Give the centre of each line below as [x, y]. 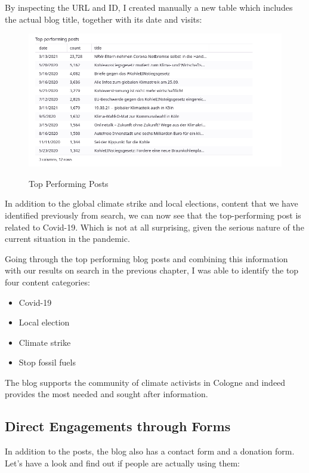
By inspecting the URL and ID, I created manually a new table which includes [149, 7]
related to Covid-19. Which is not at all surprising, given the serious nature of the [154, 227]
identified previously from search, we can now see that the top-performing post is [153, 215]
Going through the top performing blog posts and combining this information [146, 258]
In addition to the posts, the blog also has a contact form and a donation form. [150, 451]
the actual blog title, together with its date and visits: [103, 19]
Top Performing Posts [69, 183]
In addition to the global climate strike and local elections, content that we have [152, 203]
